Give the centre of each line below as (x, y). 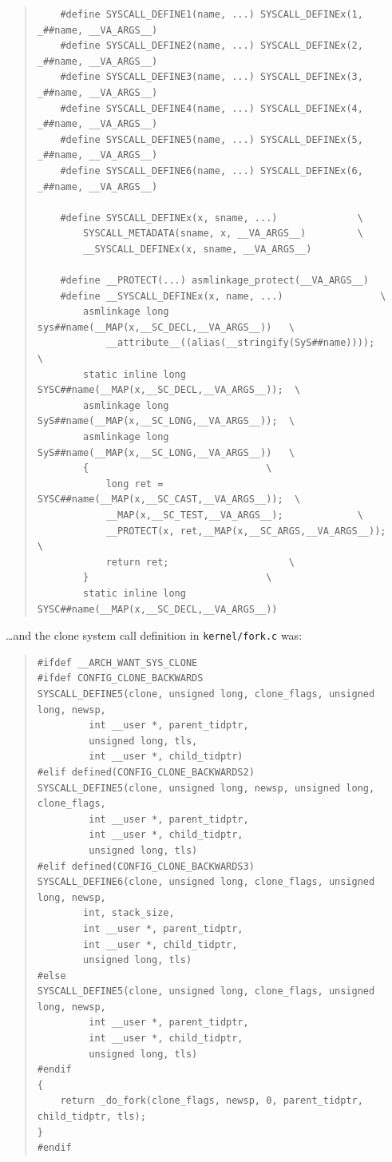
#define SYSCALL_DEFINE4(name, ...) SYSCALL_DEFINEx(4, (212, 108)
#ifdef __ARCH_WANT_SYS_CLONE (117, 662)
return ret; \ (200, 562)
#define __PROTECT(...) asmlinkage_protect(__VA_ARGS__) (215, 281)
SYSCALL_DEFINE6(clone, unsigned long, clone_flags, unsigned (206, 882)
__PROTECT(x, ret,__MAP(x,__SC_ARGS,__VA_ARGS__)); (246, 531)
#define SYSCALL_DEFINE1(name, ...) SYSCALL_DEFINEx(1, (212, 14)
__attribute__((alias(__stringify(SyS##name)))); (240, 343)
